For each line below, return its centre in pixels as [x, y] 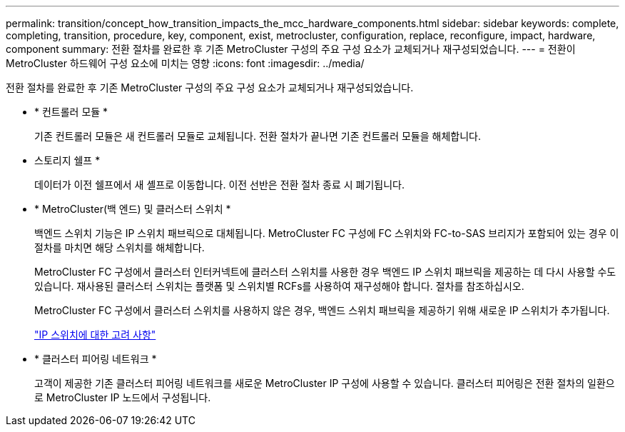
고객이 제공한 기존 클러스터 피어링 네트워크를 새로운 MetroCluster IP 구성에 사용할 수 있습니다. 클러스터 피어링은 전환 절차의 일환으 [325, 383]
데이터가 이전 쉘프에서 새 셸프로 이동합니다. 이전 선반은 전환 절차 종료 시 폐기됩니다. [219, 185]
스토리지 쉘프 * [67, 160]
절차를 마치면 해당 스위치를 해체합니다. [120, 247]
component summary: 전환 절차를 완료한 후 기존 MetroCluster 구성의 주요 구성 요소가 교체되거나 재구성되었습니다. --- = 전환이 [291, 49]
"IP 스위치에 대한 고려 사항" [95, 335]
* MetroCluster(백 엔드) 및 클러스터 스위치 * [133, 209]
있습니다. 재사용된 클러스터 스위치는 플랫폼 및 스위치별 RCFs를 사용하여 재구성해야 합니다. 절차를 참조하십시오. [279, 286]
